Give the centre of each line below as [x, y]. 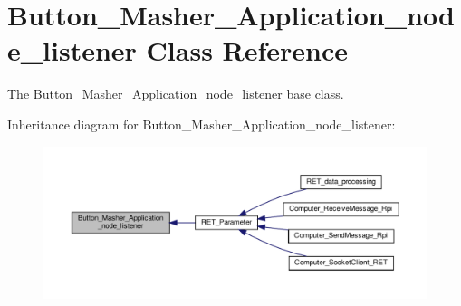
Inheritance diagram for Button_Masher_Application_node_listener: [202, 124]
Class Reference [247, 50]
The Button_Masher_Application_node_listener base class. [176, 94]
